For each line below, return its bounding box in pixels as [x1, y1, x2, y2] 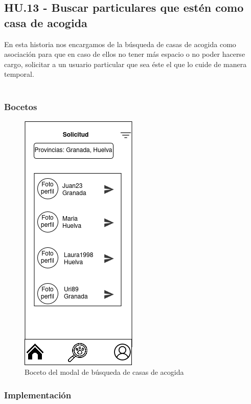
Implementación [4, 388, 72, 401]
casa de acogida [4, 14, 87, 30]
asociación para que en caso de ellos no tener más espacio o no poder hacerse [4, 49, 245, 59]
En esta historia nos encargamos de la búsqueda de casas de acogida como [4, 38, 236, 49]
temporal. [4, 69, 34, 79]
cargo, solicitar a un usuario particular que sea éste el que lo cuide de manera [4, 58, 247, 69]
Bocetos [4, 100, 37, 113]
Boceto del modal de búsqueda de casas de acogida [25, 367, 184, 377]
